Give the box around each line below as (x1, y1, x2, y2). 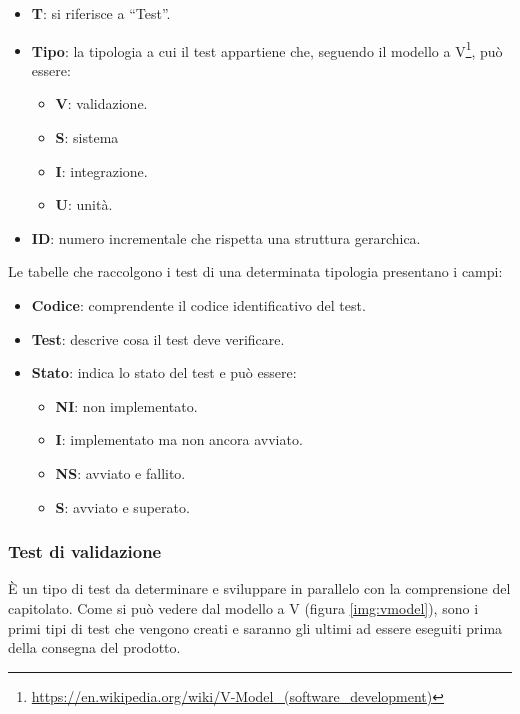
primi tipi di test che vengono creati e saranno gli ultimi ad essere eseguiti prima (8, 617, 503, 638)
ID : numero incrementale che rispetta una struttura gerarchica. (31, 227, 421, 248)
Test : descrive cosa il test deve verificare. (31, 328, 285, 349)
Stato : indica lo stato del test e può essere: (31, 362, 297, 383)
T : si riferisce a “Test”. (31, 3, 171, 23)
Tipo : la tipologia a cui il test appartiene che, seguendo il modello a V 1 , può (31, 37, 503, 61)
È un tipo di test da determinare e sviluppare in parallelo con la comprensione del (8, 578, 511, 599)
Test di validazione (8, 539, 162, 564)
